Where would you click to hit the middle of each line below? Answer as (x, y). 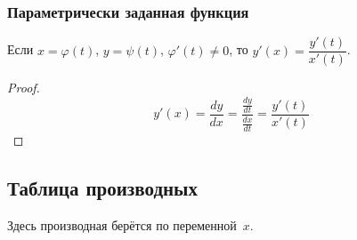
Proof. (24, 88)
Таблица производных (103, 188)
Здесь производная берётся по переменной (122, 225)
